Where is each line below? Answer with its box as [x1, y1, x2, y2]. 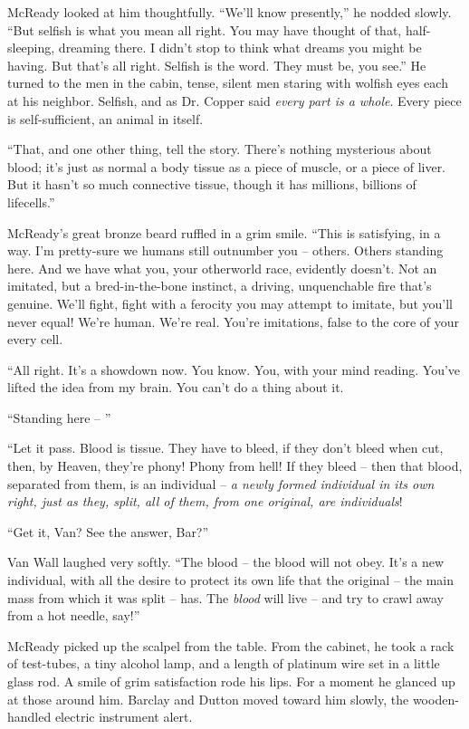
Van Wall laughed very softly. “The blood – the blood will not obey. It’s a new [7, 552, 445, 571]
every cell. [7, 330, 63, 349]
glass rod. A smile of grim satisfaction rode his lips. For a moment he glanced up [7, 672, 455, 690]
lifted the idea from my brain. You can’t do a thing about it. [7, 378, 344, 397]
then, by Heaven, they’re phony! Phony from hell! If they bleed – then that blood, [7, 456, 463, 475]
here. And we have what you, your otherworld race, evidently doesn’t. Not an [7, 258, 437, 277]
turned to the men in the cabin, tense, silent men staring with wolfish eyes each [7, 73, 448, 92]
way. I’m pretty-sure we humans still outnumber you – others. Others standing [7, 241, 444, 260]
